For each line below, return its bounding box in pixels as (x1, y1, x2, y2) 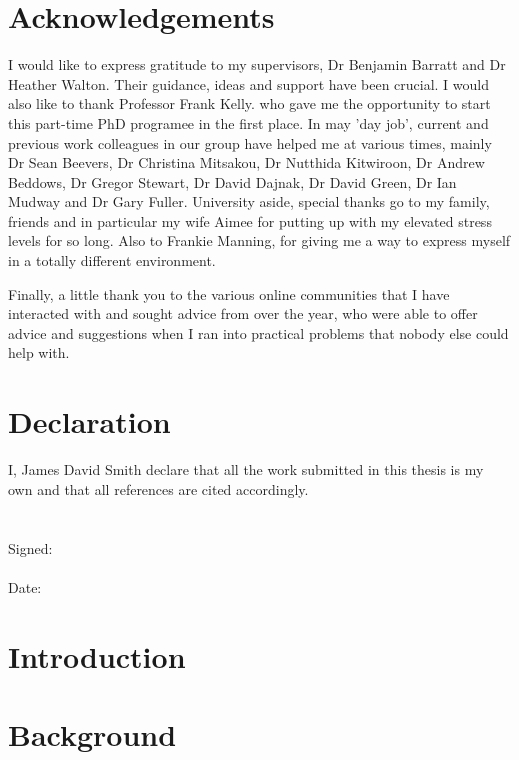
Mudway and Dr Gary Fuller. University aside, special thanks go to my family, (8, 191, 490, 212)
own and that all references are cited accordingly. (8, 478, 309, 499)
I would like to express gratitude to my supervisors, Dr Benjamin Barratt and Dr (8, 54, 506, 75)
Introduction (8, 635, 186, 676)
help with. (8, 342, 70, 363)
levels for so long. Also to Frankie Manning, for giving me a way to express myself (8, 230, 511, 251)
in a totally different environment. (8, 250, 216, 271)
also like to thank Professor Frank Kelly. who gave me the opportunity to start (8, 93, 491, 114)
